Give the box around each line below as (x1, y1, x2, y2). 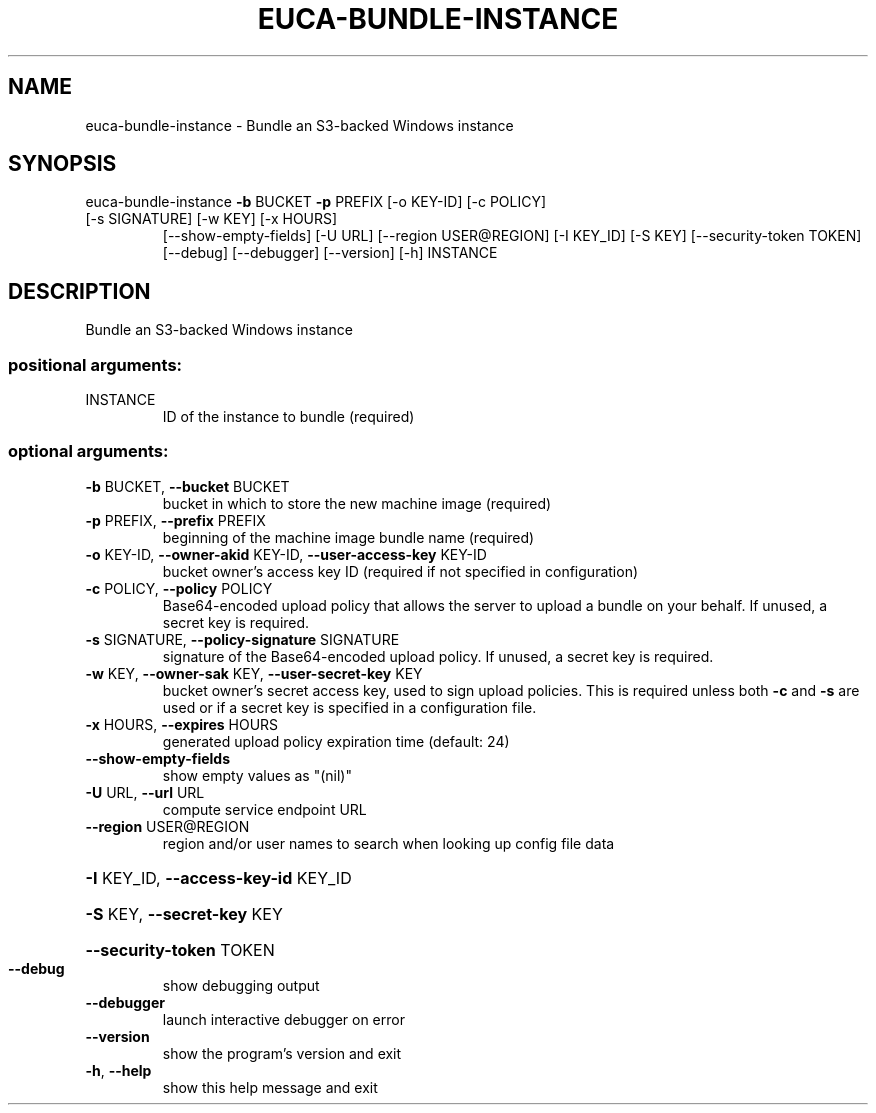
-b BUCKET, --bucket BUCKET (85, 477, 290, 495)
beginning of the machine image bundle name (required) (162, 528, 535, 546)
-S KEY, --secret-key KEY (85, 903, 283, 924)
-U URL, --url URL (85, 783, 205, 801)
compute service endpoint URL (162, 800, 367, 818)
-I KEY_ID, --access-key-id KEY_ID (85, 867, 352, 888)
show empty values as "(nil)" (162, 766, 352, 784)
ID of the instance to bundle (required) (162, 408, 415, 426)
